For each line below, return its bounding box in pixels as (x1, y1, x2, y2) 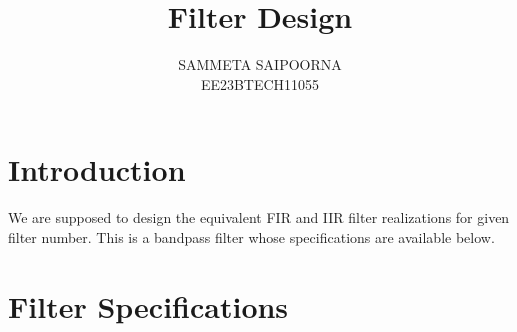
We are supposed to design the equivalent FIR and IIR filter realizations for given (8, 207, 510, 228)
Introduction (8, 149, 186, 190)
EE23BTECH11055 (200, 73, 320, 94)
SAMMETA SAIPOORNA (178, 54, 342, 75)
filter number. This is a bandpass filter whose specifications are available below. (8, 226, 495, 247)
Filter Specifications (8, 285, 289, 326)
